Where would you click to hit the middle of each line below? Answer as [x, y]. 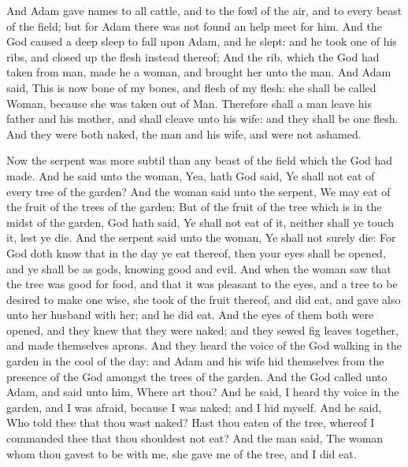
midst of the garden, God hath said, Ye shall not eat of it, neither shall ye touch [200, 222]
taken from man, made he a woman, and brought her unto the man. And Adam [199, 72]
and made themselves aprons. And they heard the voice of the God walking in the [204, 345]
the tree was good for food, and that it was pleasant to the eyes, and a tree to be [202, 284]
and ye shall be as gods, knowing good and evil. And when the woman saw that [199, 268]
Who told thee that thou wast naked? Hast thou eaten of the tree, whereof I [191, 423]
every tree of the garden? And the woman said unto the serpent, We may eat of [198, 191]
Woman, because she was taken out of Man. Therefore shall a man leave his [189, 103]
